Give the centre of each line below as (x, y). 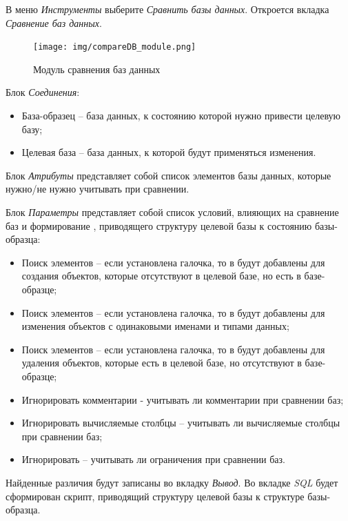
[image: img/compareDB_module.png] (115, 47)
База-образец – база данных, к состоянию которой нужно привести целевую (181, 116)
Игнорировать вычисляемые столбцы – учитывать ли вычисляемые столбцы (181, 423)
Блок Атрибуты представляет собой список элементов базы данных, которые (168, 175)
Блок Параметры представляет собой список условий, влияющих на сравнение (172, 212)
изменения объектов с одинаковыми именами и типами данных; (155, 326)
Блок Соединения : (43, 92)
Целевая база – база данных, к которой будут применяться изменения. (169, 152)
